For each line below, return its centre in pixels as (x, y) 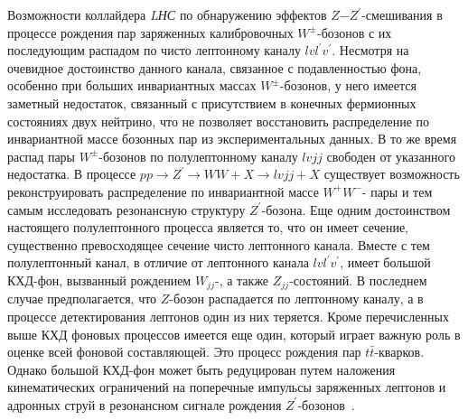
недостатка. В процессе (72, 174)
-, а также (242, 280)
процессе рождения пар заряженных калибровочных (150, 32)
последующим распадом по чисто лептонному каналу (154, 50)
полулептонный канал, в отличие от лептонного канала (158, 262)
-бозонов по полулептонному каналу (198, 156)
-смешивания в (402, 14)
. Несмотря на (370, 50)
